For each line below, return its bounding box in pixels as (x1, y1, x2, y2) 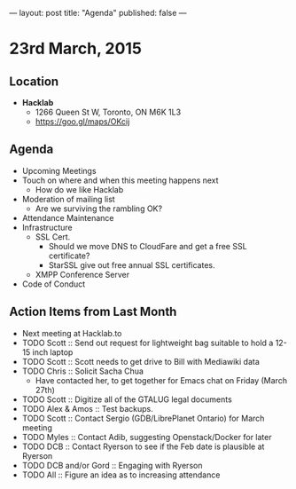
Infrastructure (21, 222, 73, 233)
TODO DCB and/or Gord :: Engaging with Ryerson (21, 460, 203, 470)
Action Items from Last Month (9, 304, 177, 319)
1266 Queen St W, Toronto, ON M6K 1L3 (35, 106, 182, 117)
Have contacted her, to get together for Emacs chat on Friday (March (35, 375, 288, 385)
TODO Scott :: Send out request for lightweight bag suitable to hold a (21, 337, 274, 348)
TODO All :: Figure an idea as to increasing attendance (21, 469, 221, 480)
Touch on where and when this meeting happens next (21, 175, 219, 185)
